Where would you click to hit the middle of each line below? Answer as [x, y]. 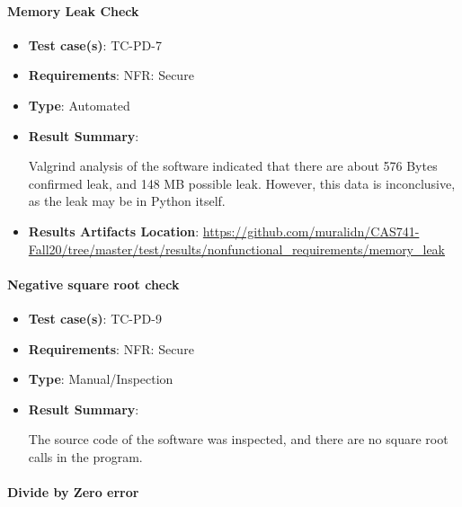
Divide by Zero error [73, 492]
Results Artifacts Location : [114, 231]
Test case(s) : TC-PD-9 [95, 318]
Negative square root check [93, 284]
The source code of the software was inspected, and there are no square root [238, 439]
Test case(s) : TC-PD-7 [95, 44]
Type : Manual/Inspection [101, 379]
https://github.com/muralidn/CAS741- [311, 231]
